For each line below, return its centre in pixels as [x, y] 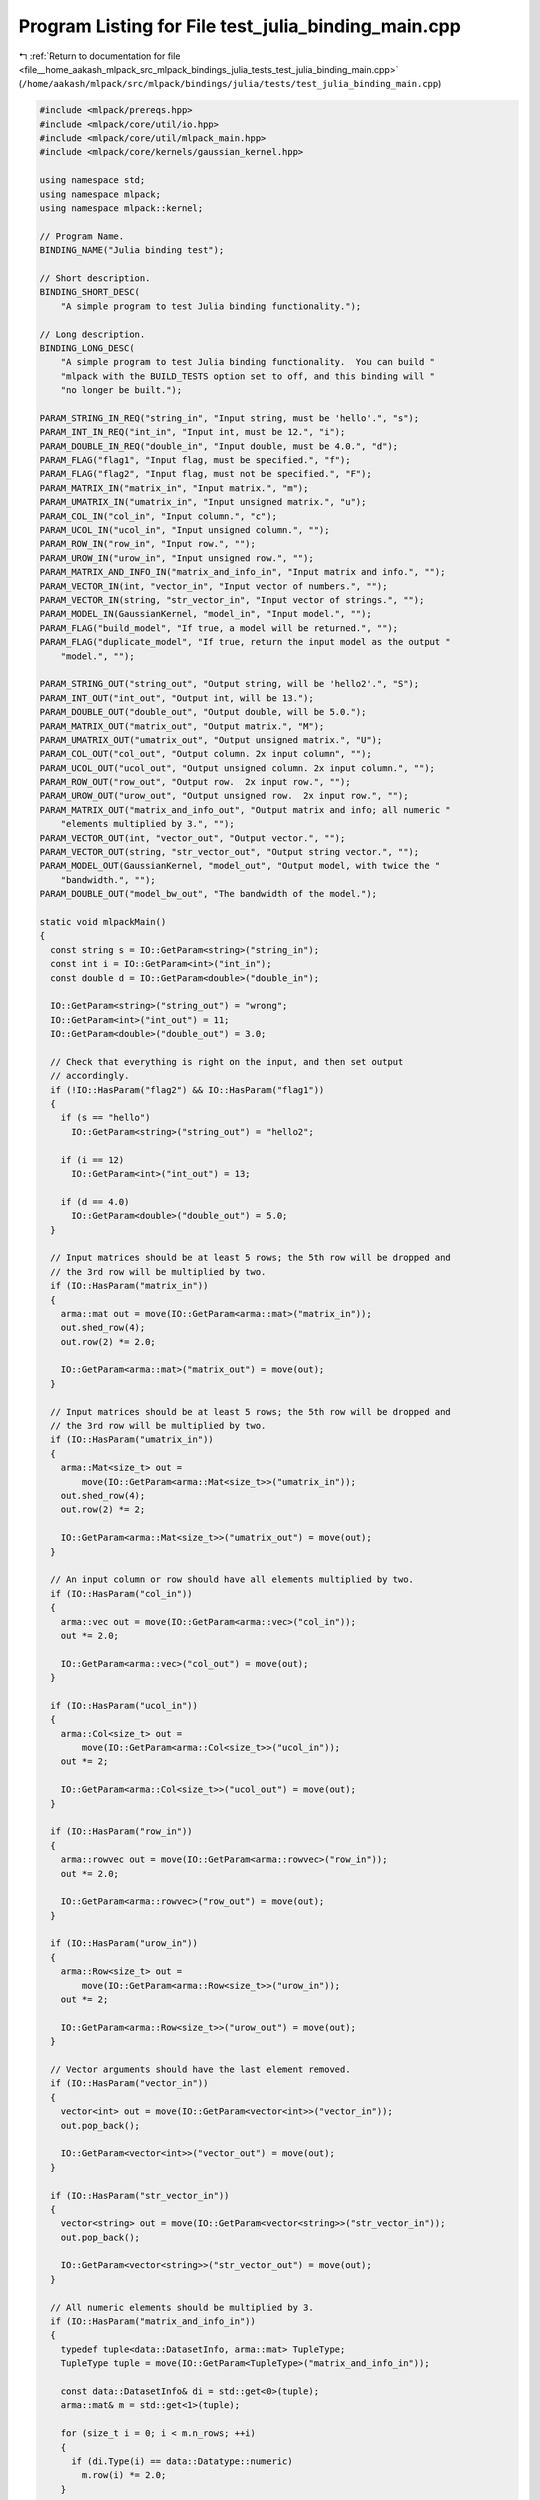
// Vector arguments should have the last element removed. [200, 2069]
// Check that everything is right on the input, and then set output [227, 1061]
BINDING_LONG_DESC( [87, 348]
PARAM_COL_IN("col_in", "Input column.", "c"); [158, 516]
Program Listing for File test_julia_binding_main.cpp [240, 26]
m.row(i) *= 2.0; [124, 2475]
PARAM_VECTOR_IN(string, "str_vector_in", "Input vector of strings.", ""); [232, 599]
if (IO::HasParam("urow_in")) [124, 1943]
